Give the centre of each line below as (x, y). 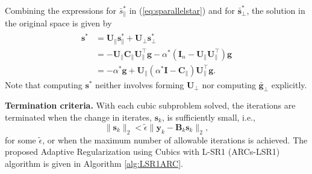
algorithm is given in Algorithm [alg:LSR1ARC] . (94, 163)
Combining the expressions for (61, 10)
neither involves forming (140, 84)
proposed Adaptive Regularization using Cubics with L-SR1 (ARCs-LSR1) (142, 151)
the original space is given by (58, 23)
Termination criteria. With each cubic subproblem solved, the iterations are (150, 105)
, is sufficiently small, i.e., (208, 117)
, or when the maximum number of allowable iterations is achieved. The (175, 139)
